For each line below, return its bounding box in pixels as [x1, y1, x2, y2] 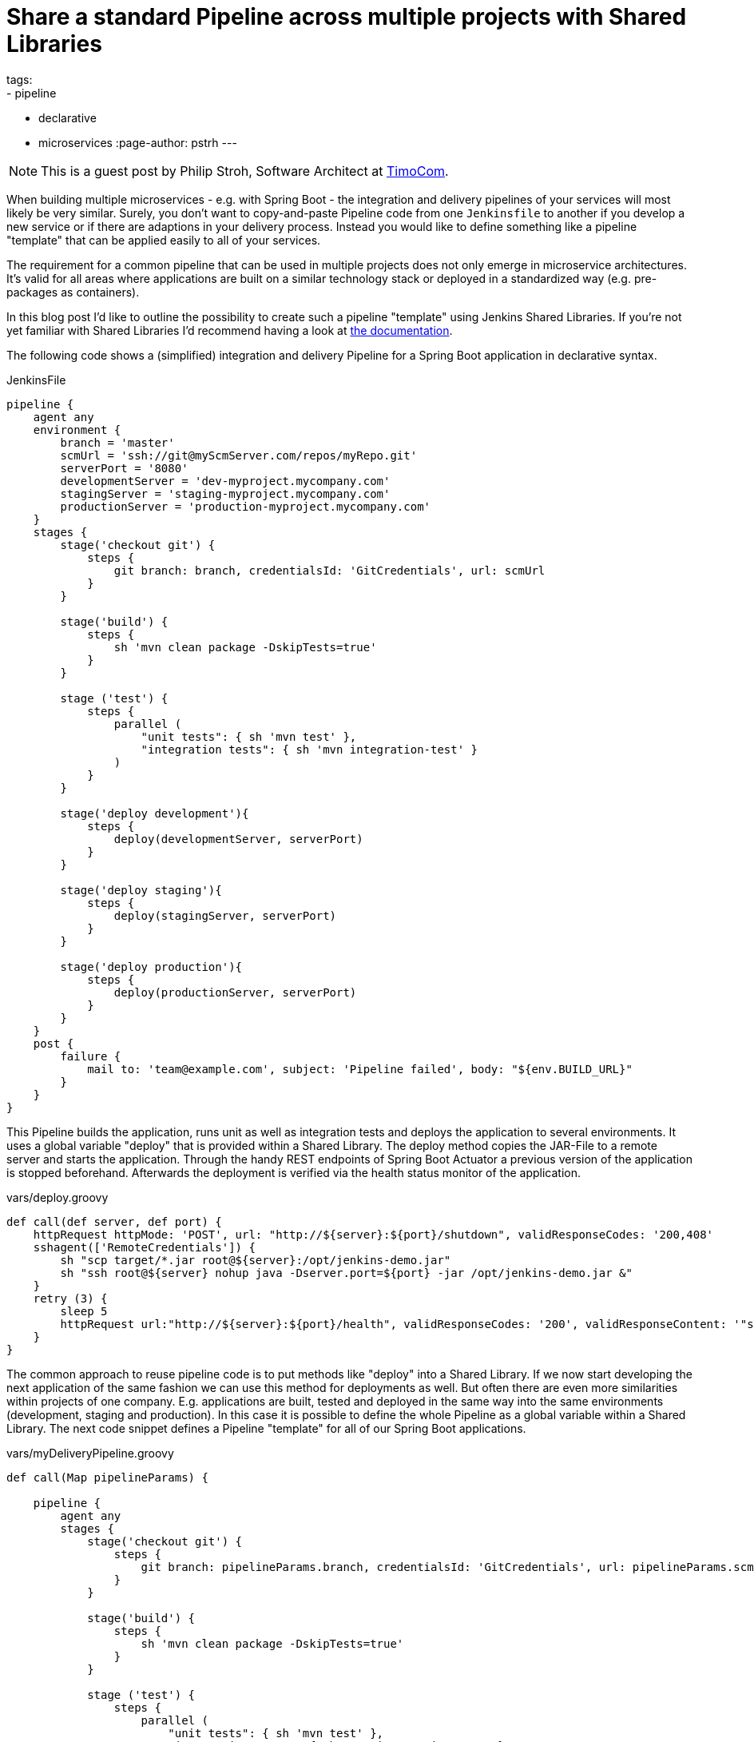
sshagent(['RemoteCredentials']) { [33, 1240, 256, 1254]
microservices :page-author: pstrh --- [38, 135, 237, 149]
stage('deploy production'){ [60, 960, 243, 973]
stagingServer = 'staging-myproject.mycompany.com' [60, 487, 391, 500]
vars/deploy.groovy [6, 1190, 109, 1204]
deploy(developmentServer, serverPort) [113, 832, 363, 845]
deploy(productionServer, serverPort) [113, 985, 357, 999]
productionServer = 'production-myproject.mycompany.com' [60, 499, 431, 513]
